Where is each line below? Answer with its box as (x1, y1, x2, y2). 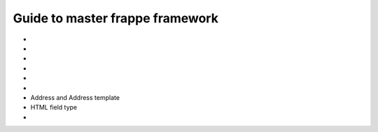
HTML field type (30, 103, 78, 112)
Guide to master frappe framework (13, 10, 218, 26)
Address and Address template (30, 93, 120, 101)
